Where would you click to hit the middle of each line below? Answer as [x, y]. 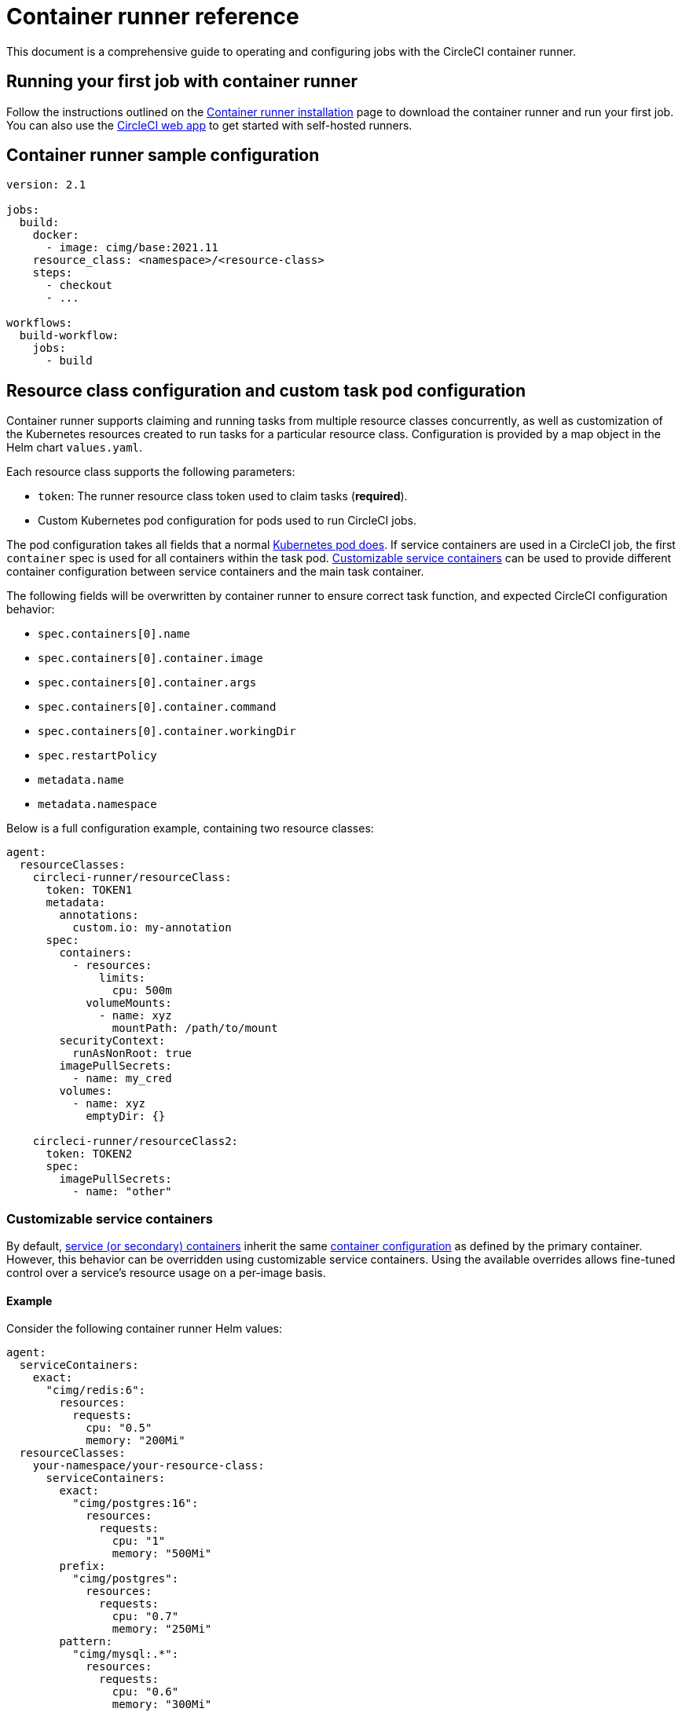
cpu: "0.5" [119, 1428]
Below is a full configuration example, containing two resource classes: [190, 829]
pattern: [86, 1642]
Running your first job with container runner [182, 82]
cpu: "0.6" [145, 1692]
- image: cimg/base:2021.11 [132, 248]
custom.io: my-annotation [152, 928]
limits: [123, 978]
